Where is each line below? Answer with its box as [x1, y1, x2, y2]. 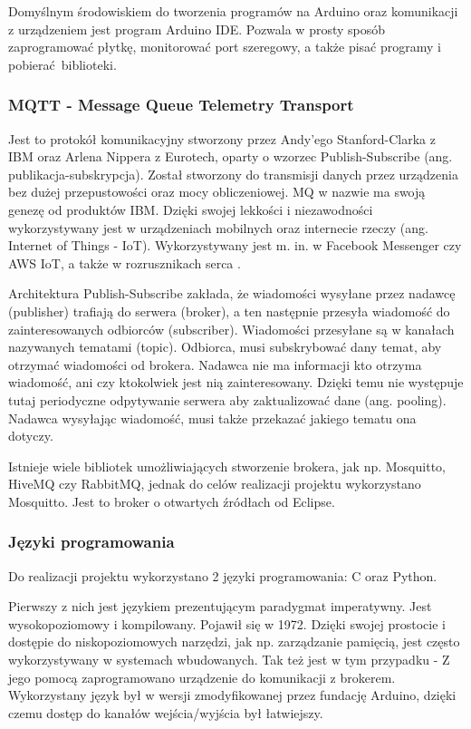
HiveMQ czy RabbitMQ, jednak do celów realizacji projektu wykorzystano [8, 474, 421, 493]
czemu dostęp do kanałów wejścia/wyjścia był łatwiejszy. [8, 703, 323, 722]
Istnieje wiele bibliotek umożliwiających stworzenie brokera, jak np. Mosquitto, [8, 456, 446, 475]
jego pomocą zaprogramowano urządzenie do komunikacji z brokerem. [8, 667, 396, 686]
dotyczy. [8, 426, 53, 445]
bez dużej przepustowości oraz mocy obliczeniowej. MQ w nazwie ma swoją [8, 182, 426, 201]
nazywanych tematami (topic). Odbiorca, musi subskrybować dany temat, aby [8, 337, 442, 356]
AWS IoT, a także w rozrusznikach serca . [8, 253, 241, 272]
